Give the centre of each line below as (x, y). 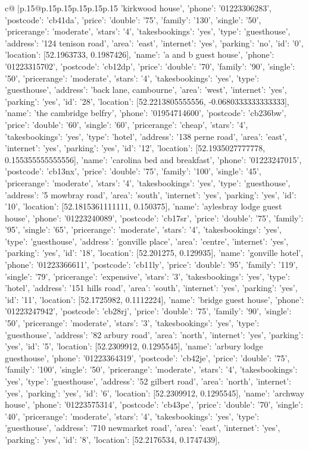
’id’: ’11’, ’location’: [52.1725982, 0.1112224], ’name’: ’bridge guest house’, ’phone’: (154, 299)
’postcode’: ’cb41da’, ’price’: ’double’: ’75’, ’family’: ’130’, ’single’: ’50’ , (133, 19)
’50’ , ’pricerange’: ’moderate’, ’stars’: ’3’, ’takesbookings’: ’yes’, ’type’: (132, 323)
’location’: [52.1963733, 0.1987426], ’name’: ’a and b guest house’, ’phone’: (140, 54)
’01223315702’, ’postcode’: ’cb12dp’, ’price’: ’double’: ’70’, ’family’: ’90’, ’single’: (150, 66)
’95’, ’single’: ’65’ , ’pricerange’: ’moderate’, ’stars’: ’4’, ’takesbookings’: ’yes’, (143, 229)
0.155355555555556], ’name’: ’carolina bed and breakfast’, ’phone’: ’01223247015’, (153, 159)
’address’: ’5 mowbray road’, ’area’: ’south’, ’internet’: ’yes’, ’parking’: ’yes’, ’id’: (151, 194)
